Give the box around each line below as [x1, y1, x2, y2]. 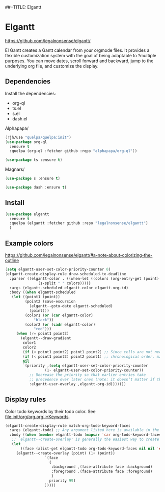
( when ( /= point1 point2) [16, 331, 69, 336]
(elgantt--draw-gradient [20, 336, 71, 341]
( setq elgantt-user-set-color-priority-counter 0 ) [5, 267, 111, 272]
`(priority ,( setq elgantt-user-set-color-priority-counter [23, 363, 148, 368]
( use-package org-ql [5, 139, 48, 145]
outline [5, 258, 19, 263]
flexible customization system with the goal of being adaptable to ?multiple [5, 52, 157, 58]
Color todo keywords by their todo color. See [5, 408, 96, 414]
